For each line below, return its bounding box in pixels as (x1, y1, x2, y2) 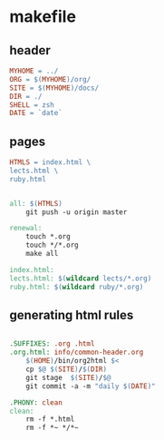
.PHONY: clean (9, 397, 63, 407)
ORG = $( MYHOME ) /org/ (9, 74, 92, 83)
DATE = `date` (9, 109, 63, 118)
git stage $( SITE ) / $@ (25, 373, 111, 382)
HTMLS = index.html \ (9, 158, 92, 167)
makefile (9, 6, 77, 27)
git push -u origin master (25, 207, 128, 217)
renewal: (9, 224, 43, 233)
